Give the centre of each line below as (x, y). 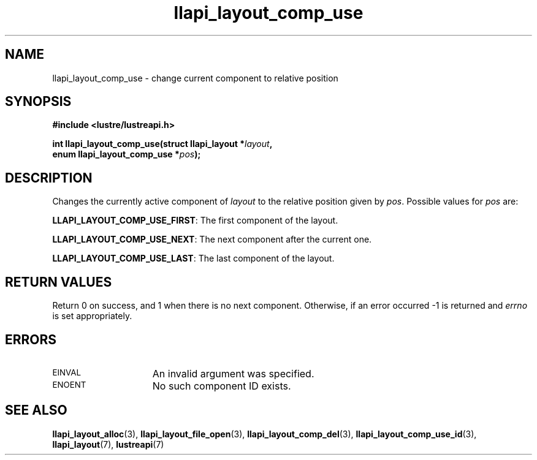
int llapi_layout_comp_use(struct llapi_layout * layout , (162, 144)
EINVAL (67, 372)
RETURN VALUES (59, 282)
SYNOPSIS (38, 102)
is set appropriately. (92, 316)
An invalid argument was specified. (233, 373)
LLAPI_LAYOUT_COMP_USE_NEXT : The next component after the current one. (212, 239)
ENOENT (69, 384)
